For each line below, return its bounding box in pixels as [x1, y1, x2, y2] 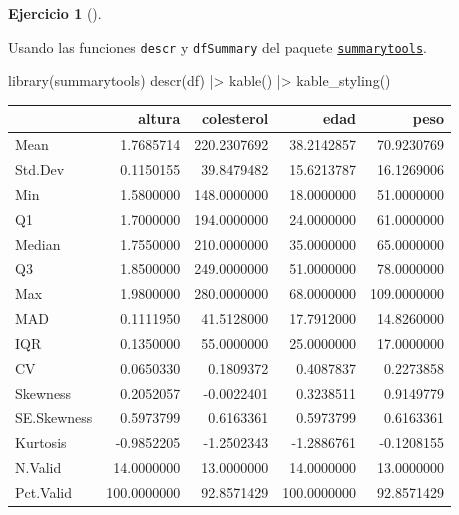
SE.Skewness [15, 407, 93, 428]
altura [138, 108, 181, 129]
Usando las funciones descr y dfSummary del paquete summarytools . [8, 36, 427, 57]
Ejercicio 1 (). [8, 3, 102, 23]
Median [15, 233, 61, 254]
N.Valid [15, 457, 62, 478]
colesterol [201, 108, 269, 129]
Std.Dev [15, 159, 65, 180]
